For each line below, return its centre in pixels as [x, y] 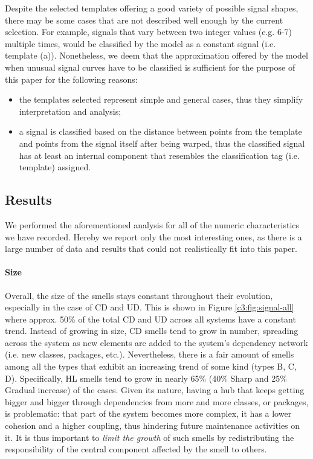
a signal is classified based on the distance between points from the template [160, 131]
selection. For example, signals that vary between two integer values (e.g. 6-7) [149, 32]
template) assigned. [55, 167]
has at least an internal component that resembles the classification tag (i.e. [159, 155]
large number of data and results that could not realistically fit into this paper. [151, 249]
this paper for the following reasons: [71, 79]
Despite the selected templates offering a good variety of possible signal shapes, [152, 8]
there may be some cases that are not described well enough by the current [144, 20]
